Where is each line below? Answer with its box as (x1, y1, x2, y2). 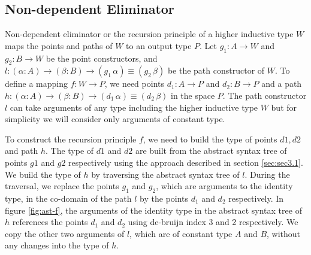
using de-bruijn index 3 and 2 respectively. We (128, 215, 298, 228)
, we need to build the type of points (143, 132, 277, 145)
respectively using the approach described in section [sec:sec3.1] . (68, 156, 303, 168)
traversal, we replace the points (5, 180, 119, 192)
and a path (261, 77, 302, 90)
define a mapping (5, 77, 68, 90)
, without (267, 227, 301, 239)
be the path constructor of (167, 64, 265, 77)
